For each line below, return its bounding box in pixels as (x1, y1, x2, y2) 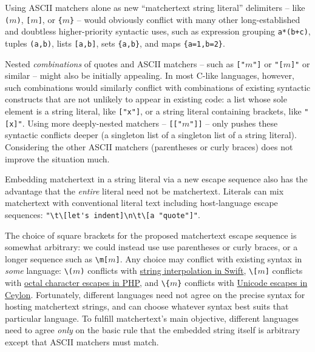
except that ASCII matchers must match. (5, 336, 159, 348)
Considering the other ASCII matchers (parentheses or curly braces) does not (5, 140, 293, 153)
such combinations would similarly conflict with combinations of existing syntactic (5, 81, 311, 93)
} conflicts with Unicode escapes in (177, 276, 308, 289)
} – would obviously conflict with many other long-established (70, 13, 300, 25)
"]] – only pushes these (189, 116, 278, 129)
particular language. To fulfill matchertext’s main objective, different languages (5, 311, 299, 324)
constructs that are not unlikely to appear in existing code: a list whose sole (5, 93, 287, 105)
